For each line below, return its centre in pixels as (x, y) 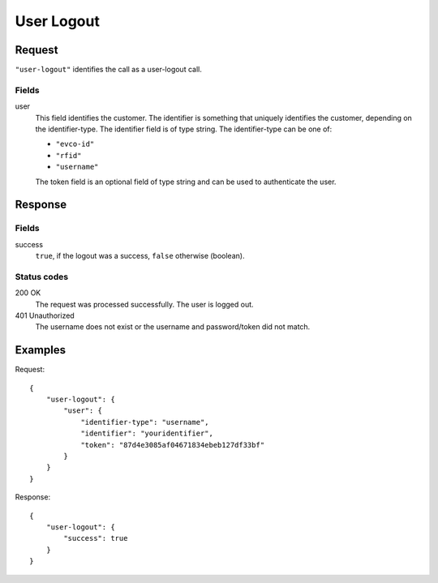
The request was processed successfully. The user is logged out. (145, 304)
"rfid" (69, 155)
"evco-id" (75, 144)
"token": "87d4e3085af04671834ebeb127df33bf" (173, 445)
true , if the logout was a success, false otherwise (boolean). (140, 256)
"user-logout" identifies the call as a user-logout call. (108, 70)
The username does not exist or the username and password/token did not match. (173, 327)
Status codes (42, 276)
